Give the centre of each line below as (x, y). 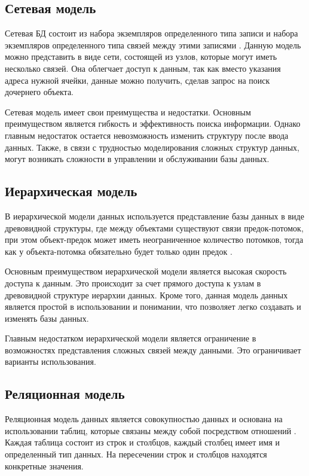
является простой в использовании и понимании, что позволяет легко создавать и (153, 306)
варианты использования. (51, 361)
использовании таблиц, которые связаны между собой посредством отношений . (151, 430)
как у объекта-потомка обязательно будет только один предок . (119, 251)
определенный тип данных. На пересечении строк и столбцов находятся (136, 454)
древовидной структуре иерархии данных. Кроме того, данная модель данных (146, 295)
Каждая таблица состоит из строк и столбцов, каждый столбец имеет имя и (143, 442)
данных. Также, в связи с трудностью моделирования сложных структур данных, (152, 147)
